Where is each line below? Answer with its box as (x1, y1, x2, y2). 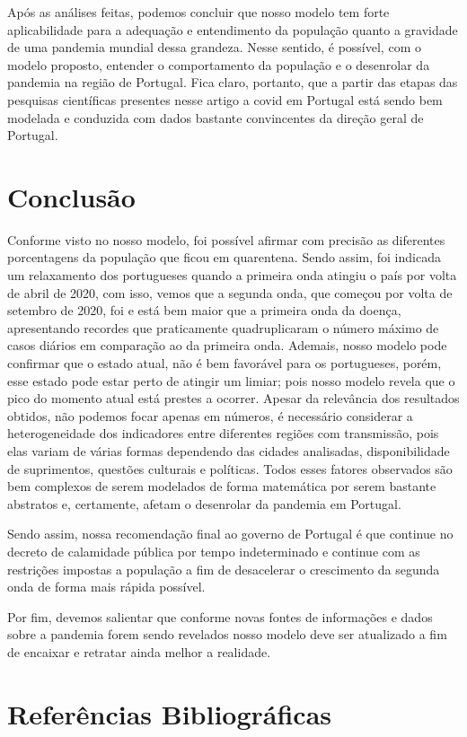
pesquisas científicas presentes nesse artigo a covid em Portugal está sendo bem (7, 90, 443, 109)
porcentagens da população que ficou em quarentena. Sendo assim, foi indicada (7, 248, 441, 267)
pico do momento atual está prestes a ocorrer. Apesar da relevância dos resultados (7, 389, 460, 408)
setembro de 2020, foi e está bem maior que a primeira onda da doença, (7, 301, 401, 320)
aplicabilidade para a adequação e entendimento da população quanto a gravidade (7, 20, 458, 39)
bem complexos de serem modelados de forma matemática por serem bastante (7, 477, 436, 496)
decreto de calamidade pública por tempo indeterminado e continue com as (7, 541, 420, 560)
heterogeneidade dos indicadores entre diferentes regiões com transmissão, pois (7, 424, 439, 443)
